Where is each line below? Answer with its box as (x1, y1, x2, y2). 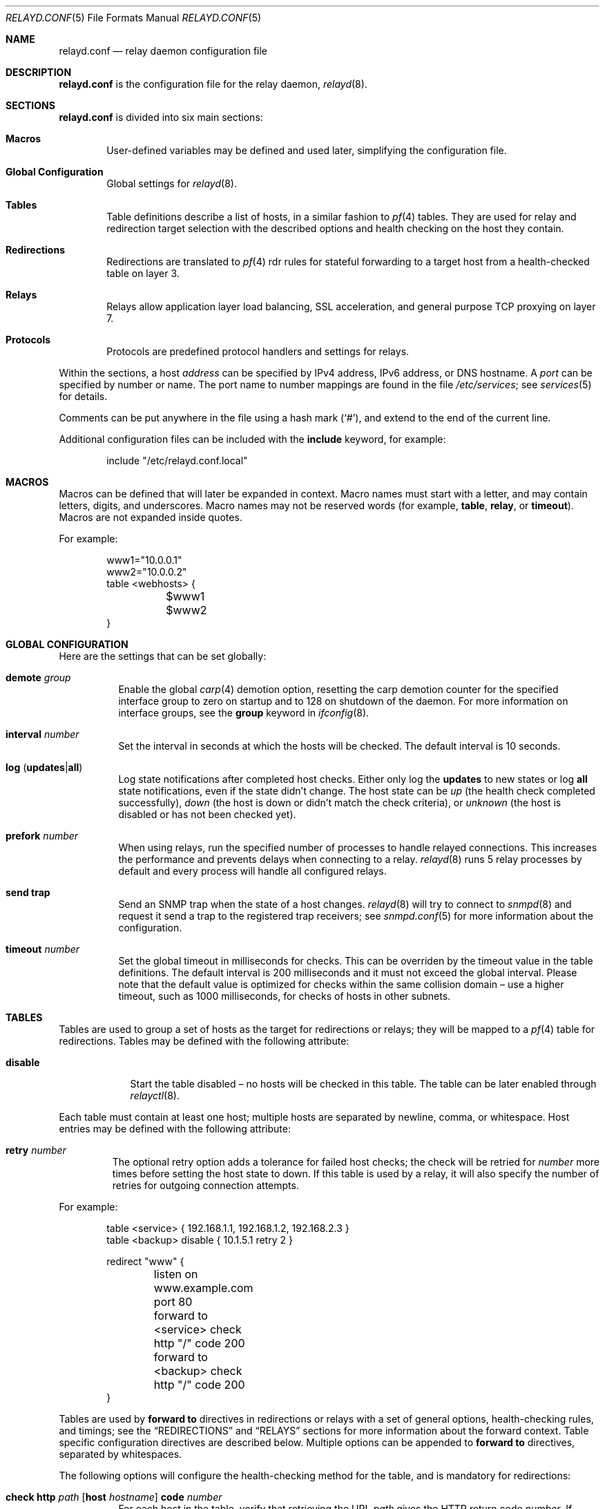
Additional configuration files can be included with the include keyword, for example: (59, 433, 446, 445)
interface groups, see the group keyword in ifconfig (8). (118, 707, 369, 719)
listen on (153, 1267, 198, 1281)
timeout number (6, 943, 80, 955)
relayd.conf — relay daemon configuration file (59, 45, 268, 57)
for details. (59, 390, 108, 402)
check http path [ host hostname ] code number (6, 1491, 222, 1503)
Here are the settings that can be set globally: (59, 650, 267, 662)
